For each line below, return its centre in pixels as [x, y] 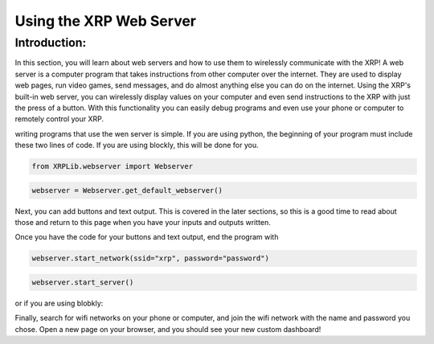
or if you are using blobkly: [59, 303]
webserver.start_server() [83, 283]
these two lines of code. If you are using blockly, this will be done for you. [137, 145]
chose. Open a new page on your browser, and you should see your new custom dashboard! [168, 329]
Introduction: [51, 43]
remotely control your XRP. [59, 119]
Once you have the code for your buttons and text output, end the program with [147, 237]
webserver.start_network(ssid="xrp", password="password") [150, 258]
